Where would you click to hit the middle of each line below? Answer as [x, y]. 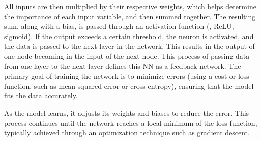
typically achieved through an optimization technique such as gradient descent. [127, 133]
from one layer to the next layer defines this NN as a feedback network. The [123, 66]
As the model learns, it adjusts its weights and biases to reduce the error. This [127, 112]
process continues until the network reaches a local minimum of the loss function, [131, 122]
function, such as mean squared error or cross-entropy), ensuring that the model [129, 85]
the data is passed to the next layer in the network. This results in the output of [129, 46]
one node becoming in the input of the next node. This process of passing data [127, 56]
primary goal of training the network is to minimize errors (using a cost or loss [127, 76]
